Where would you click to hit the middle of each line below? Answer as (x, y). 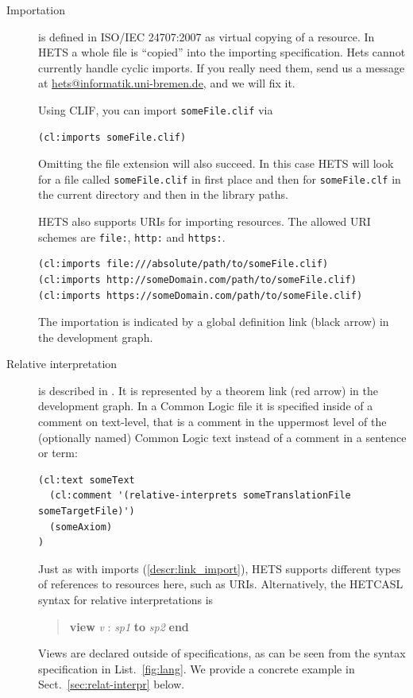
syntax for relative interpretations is (126, 599)
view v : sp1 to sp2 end (129, 626)
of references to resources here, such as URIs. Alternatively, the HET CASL (221, 584)
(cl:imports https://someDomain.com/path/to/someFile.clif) (201, 295)
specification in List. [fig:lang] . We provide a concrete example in (197, 668)
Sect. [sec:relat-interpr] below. (112, 684)
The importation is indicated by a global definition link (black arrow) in (214, 322)
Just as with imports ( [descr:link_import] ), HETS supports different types (220, 568)
